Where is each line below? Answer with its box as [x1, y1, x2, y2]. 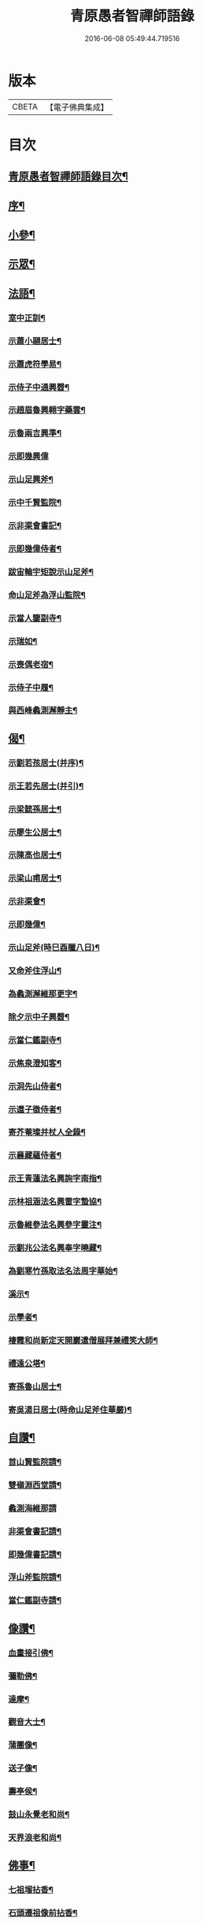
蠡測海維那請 [8, 1502, 57, 1513]
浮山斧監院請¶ [8, 1572, 61, 1583]
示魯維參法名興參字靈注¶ [8, 1219, 102, 1230]
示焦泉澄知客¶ [8, 1057, 61, 1068]
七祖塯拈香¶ [8, 1884, 54, 1895]
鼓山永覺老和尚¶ [8, 1809, 70, 1820]
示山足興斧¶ [8, 474, 54, 485]
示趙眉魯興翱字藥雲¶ [8, 405, 87, 416]
